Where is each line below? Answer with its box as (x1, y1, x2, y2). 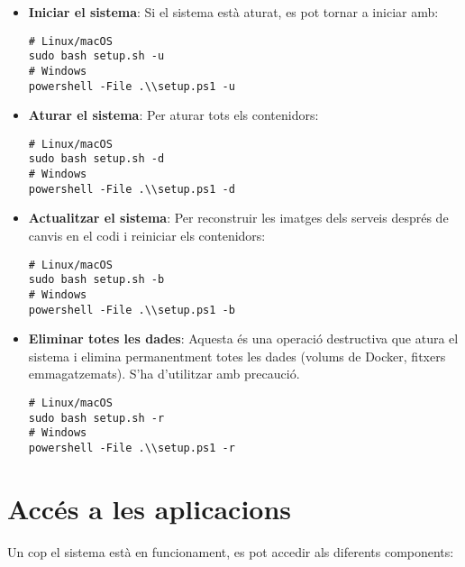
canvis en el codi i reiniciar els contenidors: (28, 226, 266, 245)
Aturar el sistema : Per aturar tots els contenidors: (28, 105, 319, 124)
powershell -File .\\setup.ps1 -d (28, 182, 235, 196)
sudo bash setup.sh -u (28, 50, 165, 63)
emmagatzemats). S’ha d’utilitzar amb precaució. (28, 364, 300, 383)
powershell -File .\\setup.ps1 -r (28, 442, 235, 454)
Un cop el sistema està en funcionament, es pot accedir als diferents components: (7, 542, 454, 561)
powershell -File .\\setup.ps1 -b (28, 303, 235, 316)
